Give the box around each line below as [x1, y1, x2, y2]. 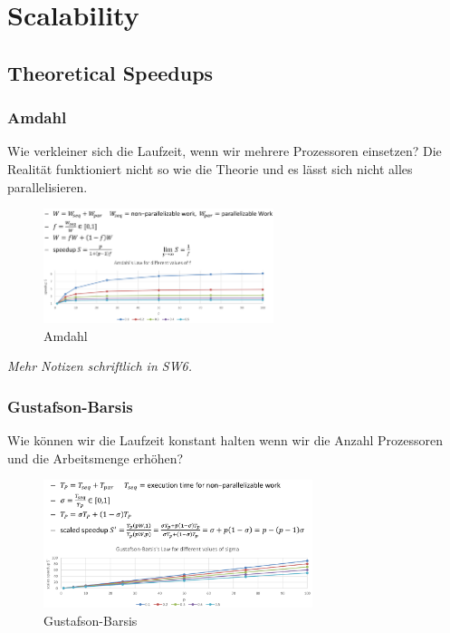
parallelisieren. [7, 177, 88, 196]
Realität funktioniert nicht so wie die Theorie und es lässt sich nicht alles [7, 159, 413, 178]
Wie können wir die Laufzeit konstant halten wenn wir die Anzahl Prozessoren [7, 431, 444, 450]
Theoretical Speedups [7, 58, 214, 86]
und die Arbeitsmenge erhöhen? [7, 448, 184, 467]
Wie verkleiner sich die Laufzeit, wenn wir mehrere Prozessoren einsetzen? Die [7, 141, 442, 161]
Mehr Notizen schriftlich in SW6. [7, 356, 193, 375]
